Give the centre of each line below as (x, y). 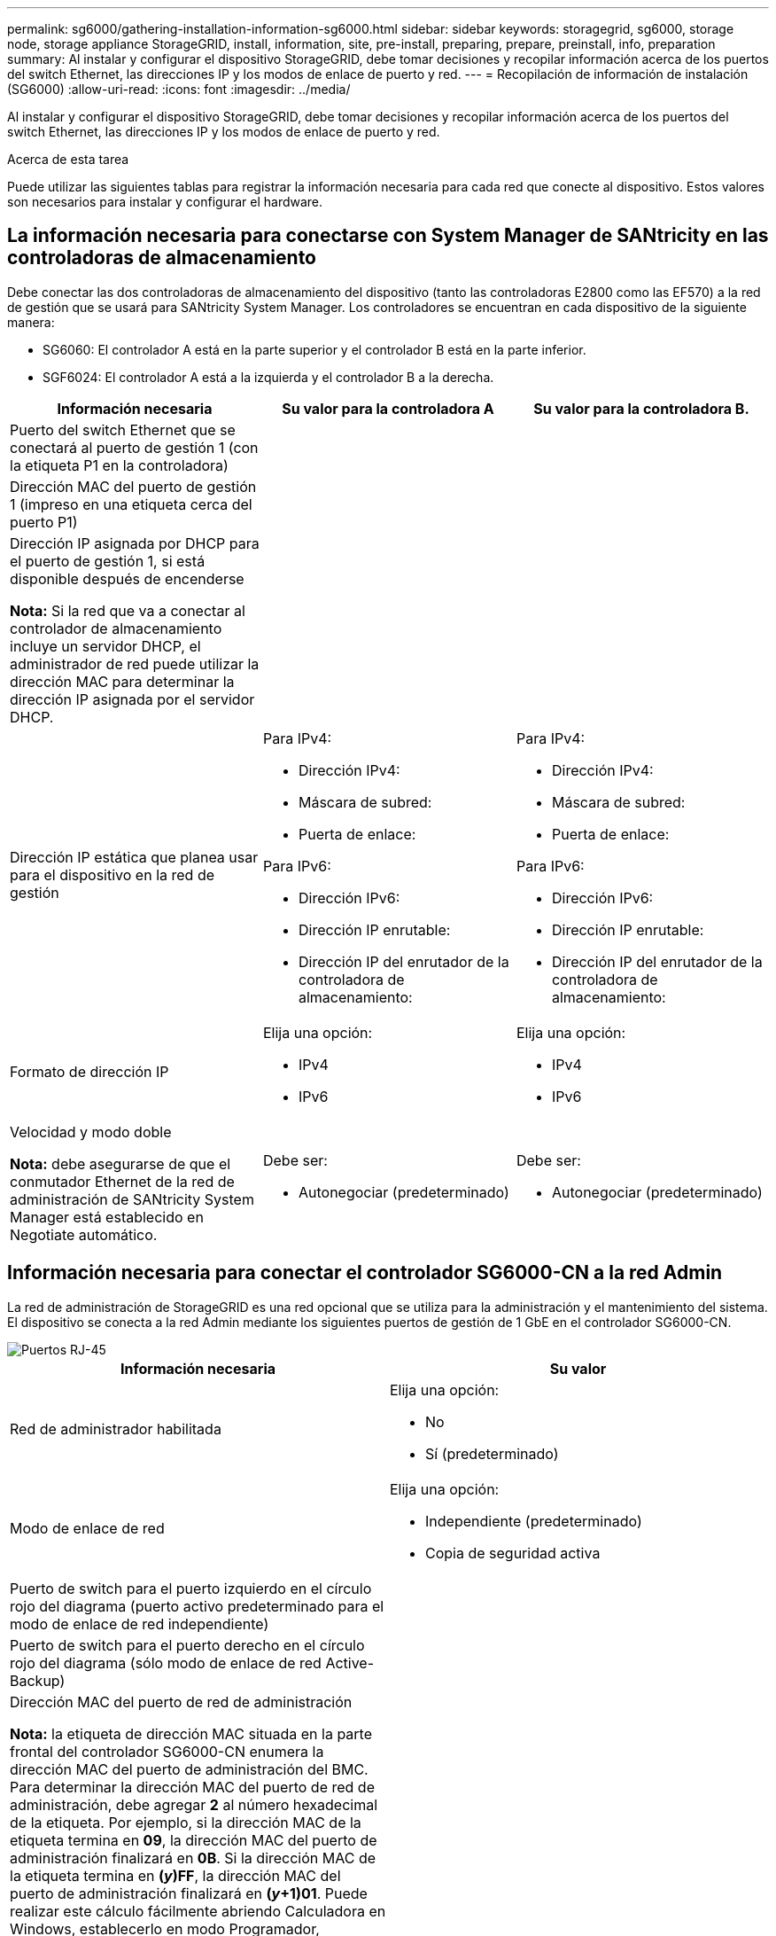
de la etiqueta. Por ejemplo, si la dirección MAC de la (186, 1822)
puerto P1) (44, 522)
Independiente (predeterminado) (534, 1521)
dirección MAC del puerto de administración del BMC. (189, 1769)
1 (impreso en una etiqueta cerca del (131, 504)
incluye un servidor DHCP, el (105, 646)
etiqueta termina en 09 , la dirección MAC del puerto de (194, 1840)
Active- (350, 1663)
